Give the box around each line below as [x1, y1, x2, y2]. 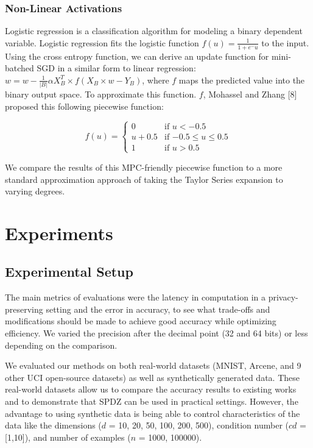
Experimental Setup [5, 262, 133, 281]
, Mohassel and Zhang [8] [203, 88, 297, 101]
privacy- [268, 291, 298, 304]
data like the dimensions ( [5, 419, 102, 432]
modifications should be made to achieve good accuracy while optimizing [5, 315, 276, 327]
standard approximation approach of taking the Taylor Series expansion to [5, 172, 283, 185]
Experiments [5, 220, 113, 245]
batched [5, 62, 34, 74]
